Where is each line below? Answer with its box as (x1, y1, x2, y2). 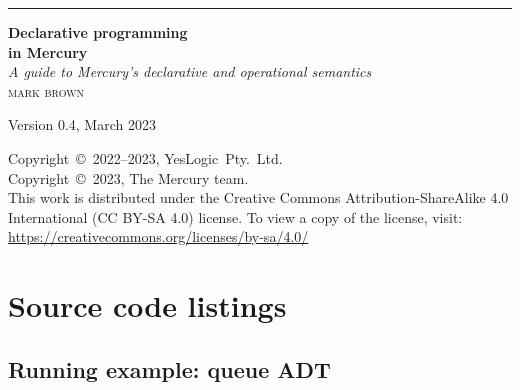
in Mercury (8, 41, 88, 62)
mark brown (8, 80, 84, 101)
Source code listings (8, 285, 287, 326)
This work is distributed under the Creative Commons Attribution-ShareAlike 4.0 (8, 187, 509, 208)
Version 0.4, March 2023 (8, 114, 156, 135)
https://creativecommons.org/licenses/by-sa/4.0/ (8, 226, 309, 247)
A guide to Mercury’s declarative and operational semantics (8, 61, 372, 82)
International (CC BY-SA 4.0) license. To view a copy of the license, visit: (8, 206, 463, 227)
